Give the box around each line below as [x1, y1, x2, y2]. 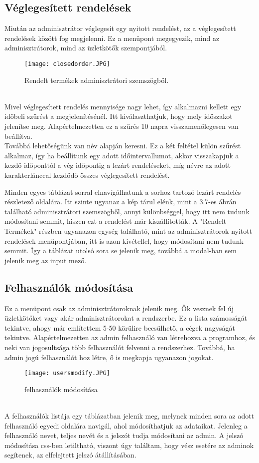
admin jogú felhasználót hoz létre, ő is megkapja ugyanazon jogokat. [4, 352, 214, 362]
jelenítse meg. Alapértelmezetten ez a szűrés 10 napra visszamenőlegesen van [4, 121, 239, 131]
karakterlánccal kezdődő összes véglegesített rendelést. [4, 169, 170, 180]
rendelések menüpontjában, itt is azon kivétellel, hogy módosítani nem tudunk [4, 235, 244, 246]
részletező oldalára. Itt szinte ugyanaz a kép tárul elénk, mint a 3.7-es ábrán [4, 196, 237, 207]
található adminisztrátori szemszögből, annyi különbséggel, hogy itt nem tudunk [4, 206, 250, 216]
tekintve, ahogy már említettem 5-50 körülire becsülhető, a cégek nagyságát [4, 322, 236, 333]
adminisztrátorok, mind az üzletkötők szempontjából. [4, 42, 167, 53]
